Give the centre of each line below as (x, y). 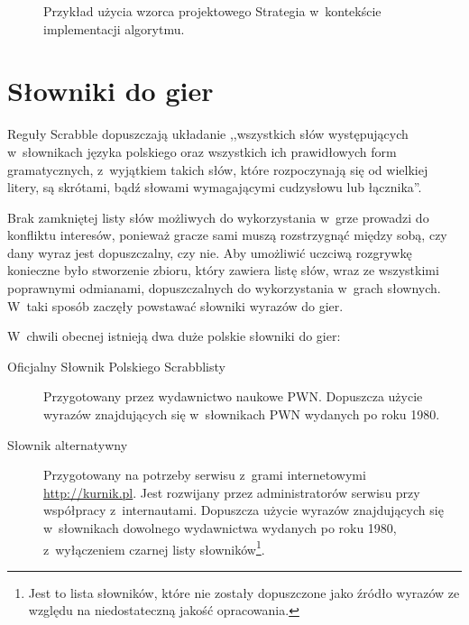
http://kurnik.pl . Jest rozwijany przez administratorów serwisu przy (232, 492)
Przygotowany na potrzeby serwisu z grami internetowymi (205, 475)
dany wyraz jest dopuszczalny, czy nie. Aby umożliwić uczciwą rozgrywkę (210, 252)
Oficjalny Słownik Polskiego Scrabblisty (116, 366)
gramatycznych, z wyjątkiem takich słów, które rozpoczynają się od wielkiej (218, 169)
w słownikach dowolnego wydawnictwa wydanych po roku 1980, (220, 528)
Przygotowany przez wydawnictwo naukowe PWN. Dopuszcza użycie (233, 396)
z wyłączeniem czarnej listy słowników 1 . (154, 547)
